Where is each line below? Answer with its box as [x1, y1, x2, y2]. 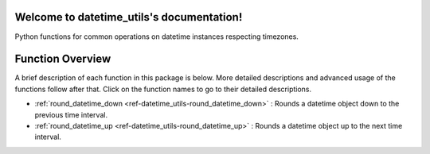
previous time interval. [34, 110, 107, 119]
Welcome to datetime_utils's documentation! [14, 10, 243, 24]
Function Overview [14, 52, 111, 66]
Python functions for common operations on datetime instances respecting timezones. [14, 32, 299, 41]
